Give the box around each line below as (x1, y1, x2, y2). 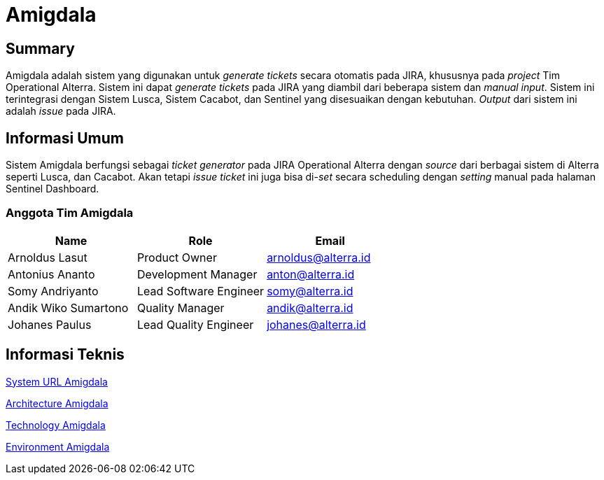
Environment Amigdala (6, 440, 110, 453)
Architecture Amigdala (6, 397, 108, 409)
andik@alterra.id (267, 300, 353, 315)
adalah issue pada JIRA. (6, 105, 116, 118)
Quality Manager (137, 300, 225, 315)
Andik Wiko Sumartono (8, 300, 129, 315)
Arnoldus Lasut (8, 250, 87, 264)
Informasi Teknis (6, 346, 125, 364)
